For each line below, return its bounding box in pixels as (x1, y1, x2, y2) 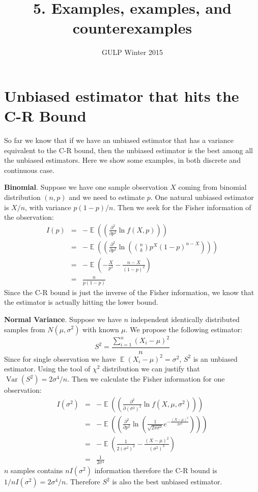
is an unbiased (193, 353, 238, 364)
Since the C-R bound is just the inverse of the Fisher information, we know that (4, 286, 254, 297)
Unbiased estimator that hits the (4, 85, 239, 106)
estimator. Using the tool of (4, 363, 91, 374)
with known (82, 324, 119, 334)
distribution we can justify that (102, 363, 200, 374)
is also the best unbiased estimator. (112, 476, 222, 487)
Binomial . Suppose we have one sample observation (4, 182, 168, 192)
